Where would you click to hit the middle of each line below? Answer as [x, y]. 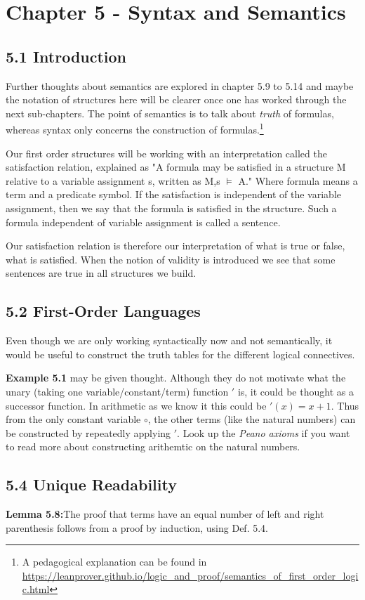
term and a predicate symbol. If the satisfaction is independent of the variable [173, 194]
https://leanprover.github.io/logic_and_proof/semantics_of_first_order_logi [190, 575]
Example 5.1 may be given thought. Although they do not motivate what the [176, 378]
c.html [36, 589]
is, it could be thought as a [296, 391]
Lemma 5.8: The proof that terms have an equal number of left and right [165, 514]
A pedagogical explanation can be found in [114, 562]
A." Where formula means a [298, 180]
